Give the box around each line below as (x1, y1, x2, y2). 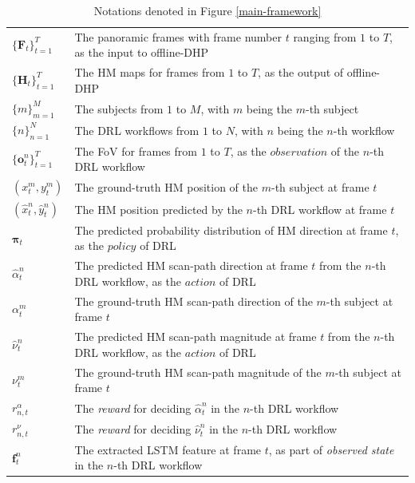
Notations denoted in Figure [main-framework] (93, 2, 322, 18)
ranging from (293, 28, 357, 45)
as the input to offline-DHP (74, 44, 209, 61)
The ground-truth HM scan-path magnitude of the (74, 363, 322, 380)
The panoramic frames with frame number (74, 28, 282, 45)
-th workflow (333, 121, 395, 138)
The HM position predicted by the (74, 200, 243, 217)
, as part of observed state (268, 441, 394, 457)
